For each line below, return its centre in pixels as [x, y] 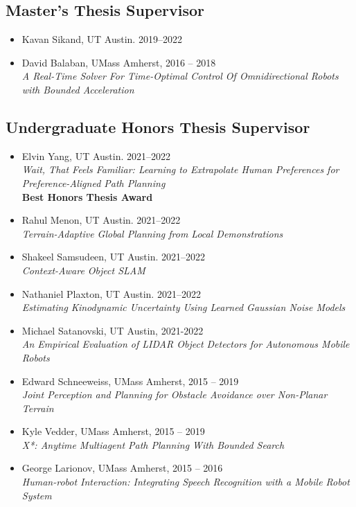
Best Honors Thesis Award [87, 196]
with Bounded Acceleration [78, 89]
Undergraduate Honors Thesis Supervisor [158, 126]
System [37, 495]
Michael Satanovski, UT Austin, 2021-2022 [113, 330]
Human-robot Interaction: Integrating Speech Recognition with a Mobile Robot [186, 482]
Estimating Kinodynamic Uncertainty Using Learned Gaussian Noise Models [184, 307]
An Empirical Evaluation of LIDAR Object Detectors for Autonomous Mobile [186, 344]
